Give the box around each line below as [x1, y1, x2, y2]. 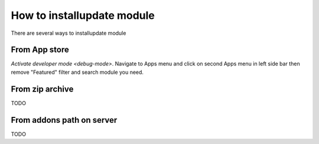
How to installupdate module [11, 9, 155, 22]
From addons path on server [11, 115, 118, 125]
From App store [11, 45, 69, 55]
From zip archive [11, 84, 74, 94]
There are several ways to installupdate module [11, 30, 126, 37]
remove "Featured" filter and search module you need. [11, 68, 144, 76]
